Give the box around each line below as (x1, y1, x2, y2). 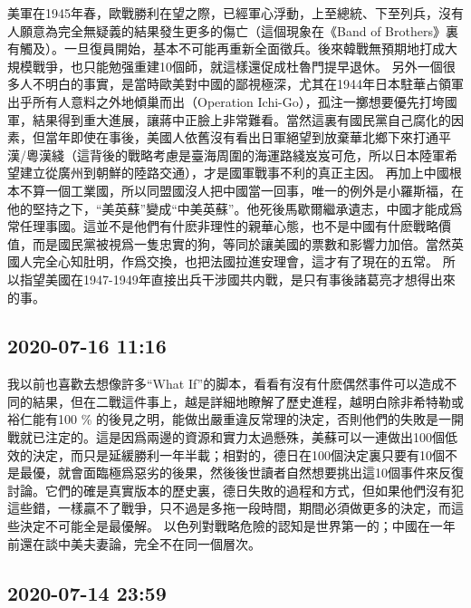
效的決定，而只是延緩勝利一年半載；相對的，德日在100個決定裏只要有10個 (7, 445, 445, 464)
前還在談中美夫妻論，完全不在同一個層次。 (7, 534, 261, 553)
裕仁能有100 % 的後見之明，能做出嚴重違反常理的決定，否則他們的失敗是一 (7, 410, 451, 429)
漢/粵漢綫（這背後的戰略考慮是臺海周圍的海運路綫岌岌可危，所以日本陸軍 (7, 145, 445, 164)
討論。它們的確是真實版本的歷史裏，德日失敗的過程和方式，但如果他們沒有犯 (7, 480, 464, 499)
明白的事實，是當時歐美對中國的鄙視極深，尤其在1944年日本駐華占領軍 (44, 74, 464, 93)
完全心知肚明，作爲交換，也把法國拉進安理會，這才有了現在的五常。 (32, 252, 438, 271)
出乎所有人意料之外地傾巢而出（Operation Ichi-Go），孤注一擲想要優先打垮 (7, 92, 445, 111)
